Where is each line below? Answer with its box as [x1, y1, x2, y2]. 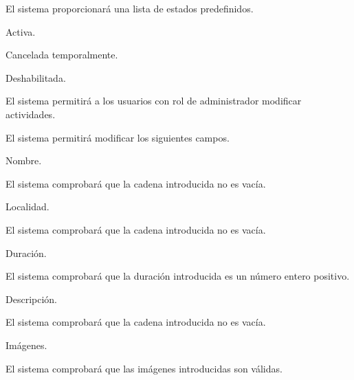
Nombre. [5, 153, 42, 168]
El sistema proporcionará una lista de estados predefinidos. [5, 1, 254, 15]
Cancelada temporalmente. [5, 47, 118, 62]
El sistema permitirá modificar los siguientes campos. [5, 130, 230, 144]
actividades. [5, 107, 56, 121]
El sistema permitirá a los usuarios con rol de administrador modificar [5, 93, 302, 108]
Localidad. [5, 199, 49, 214]
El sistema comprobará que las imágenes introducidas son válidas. [5, 361, 283, 375]
